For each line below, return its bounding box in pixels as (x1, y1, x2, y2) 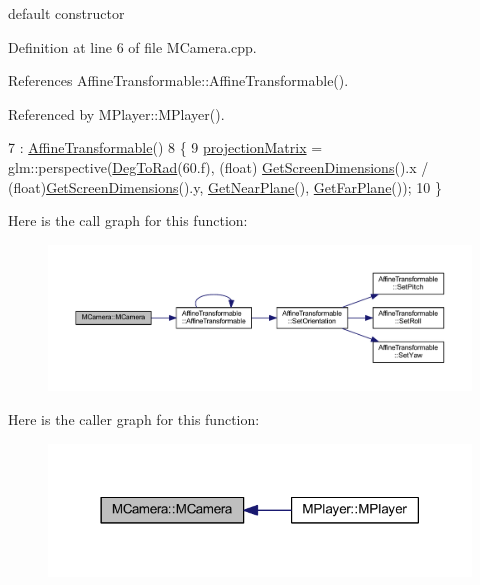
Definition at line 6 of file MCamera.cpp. (8, 36, 257, 57)
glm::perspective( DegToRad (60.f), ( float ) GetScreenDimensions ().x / (8, 156, 429, 177)
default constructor (8, 3, 125, 23)
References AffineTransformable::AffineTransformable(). (8, 70, 349, 91)
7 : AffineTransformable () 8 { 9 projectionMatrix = (8, 137, 323, 158)
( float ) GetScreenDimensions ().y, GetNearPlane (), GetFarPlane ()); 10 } (8, 176, 442, 197)
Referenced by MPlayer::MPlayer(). (8, 103, 225, 124)
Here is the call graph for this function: (8, 210, 248, 231)
